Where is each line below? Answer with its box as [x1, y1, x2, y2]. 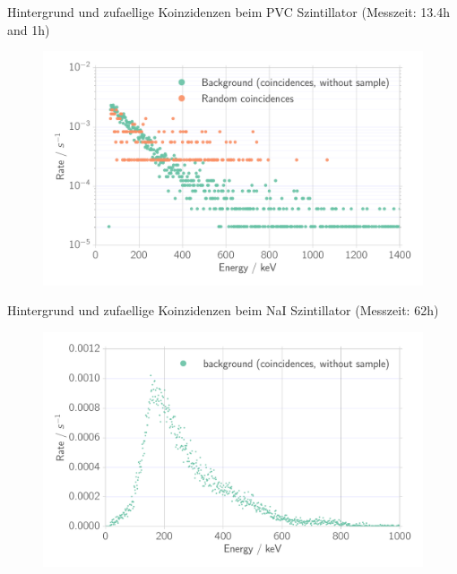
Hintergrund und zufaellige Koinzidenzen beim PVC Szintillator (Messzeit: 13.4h [7, 3, 451, 21]
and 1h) [7, 20, 50, 39]
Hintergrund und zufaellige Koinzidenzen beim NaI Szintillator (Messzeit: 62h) [7, 301, 439, 320]
